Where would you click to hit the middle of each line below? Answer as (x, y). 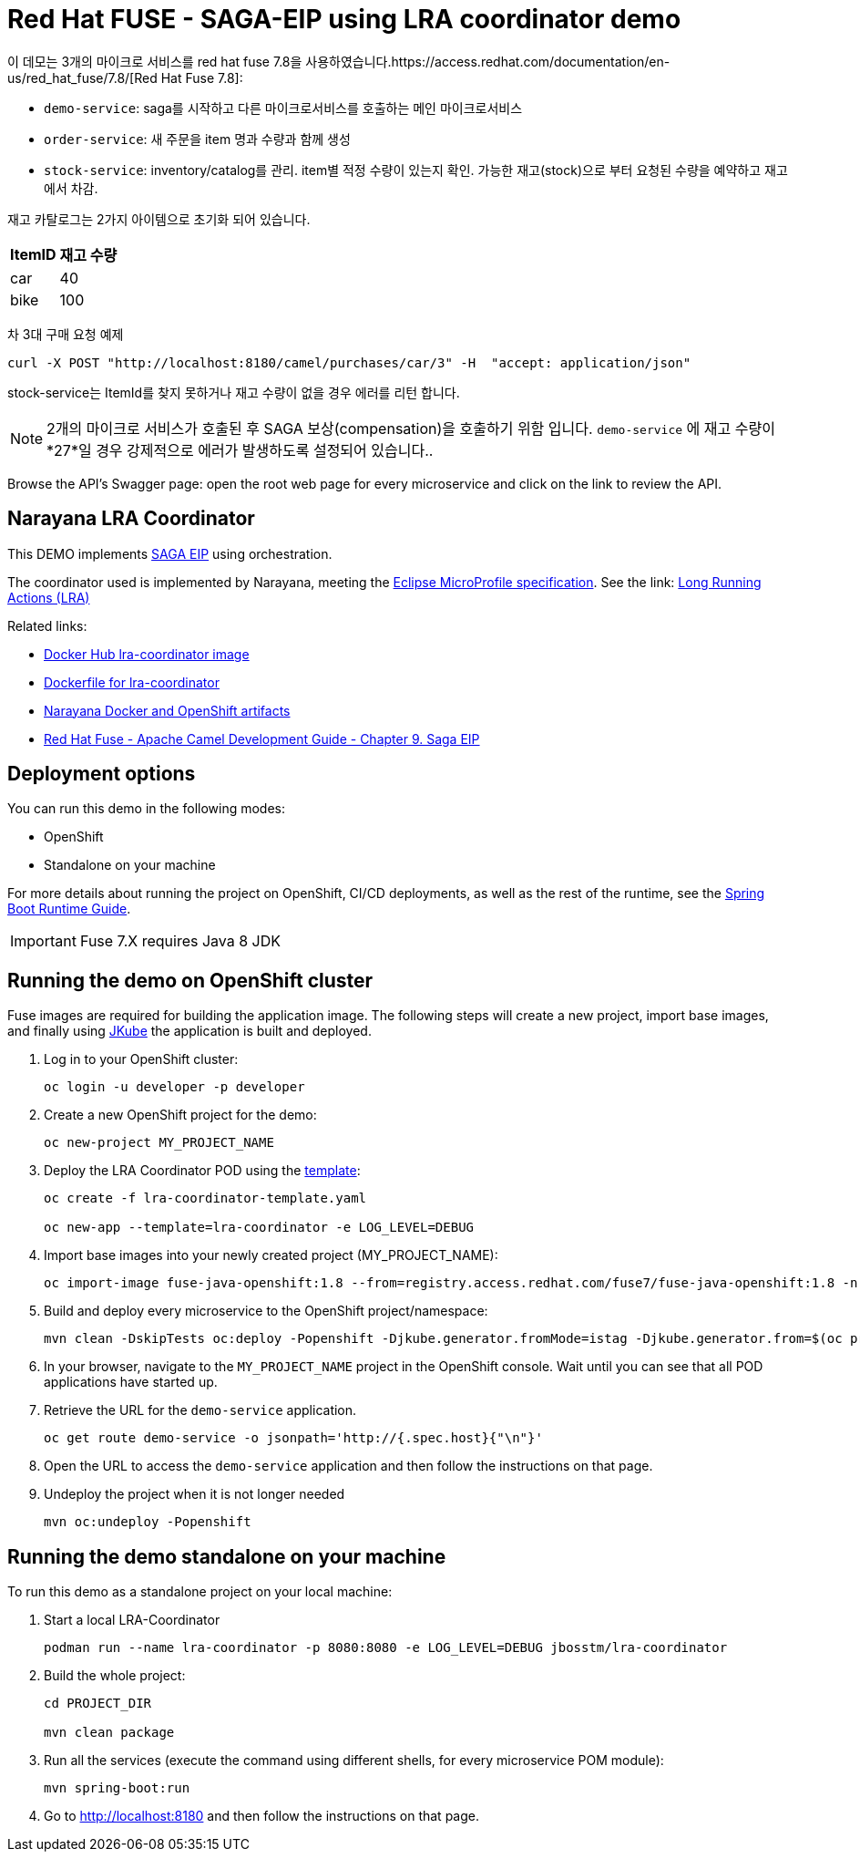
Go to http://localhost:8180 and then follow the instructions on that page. (261, 1816)
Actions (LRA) (49, 597)
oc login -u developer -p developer (174, 1087)
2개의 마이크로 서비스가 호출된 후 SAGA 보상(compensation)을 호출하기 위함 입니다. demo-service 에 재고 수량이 (411, 428)
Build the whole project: (115, 1676)
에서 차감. (71, 188)
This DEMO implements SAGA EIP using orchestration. (170, 553)
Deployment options (102, 774)
